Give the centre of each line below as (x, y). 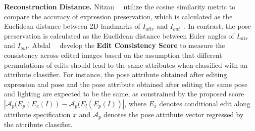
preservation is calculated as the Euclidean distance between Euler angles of (119, 35)
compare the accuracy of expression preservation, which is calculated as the (118, 16)
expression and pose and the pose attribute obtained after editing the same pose (126, 84)
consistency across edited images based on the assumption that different (113, 55)
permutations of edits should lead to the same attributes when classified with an (126, 65)
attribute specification (37, 114)
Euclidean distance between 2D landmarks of (72, 26)
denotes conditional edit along (205, 103)
